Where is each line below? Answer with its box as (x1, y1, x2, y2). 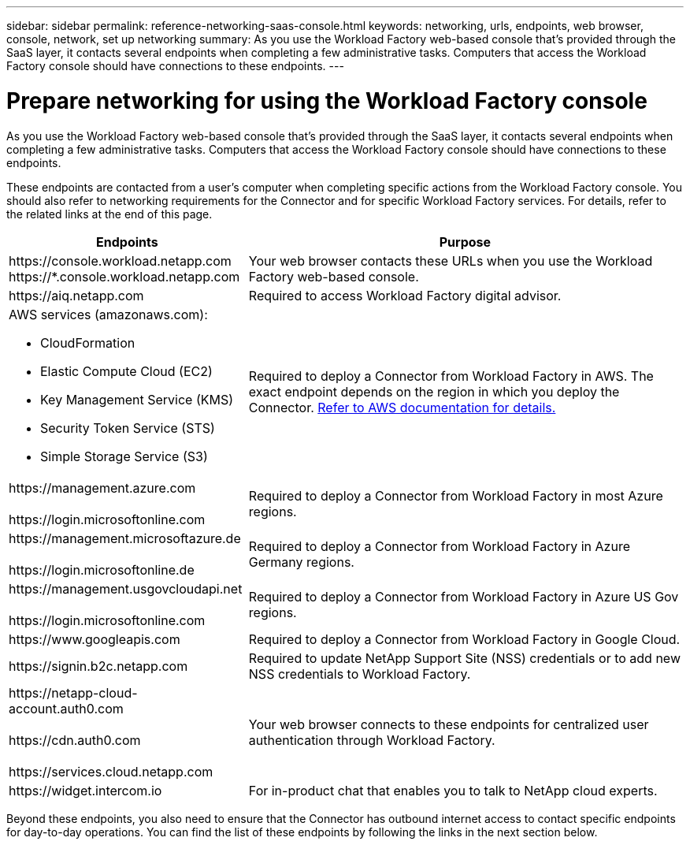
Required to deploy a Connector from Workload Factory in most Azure (248, 487, 663, 504)
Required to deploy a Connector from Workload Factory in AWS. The (248, 367, 654, 384)
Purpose (439, 233, 492, 250)
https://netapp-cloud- (9, 684, 138, 701)
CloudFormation (40, 334, 135, 351)
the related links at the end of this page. (6, 207, 213, 221)
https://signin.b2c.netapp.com (9, 657, 188, 674)
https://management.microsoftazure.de (9, 530, 241, 546)
